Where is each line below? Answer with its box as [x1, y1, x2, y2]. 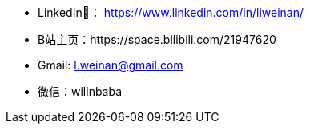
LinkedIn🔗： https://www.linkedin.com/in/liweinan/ [38, 6, 304, 19]
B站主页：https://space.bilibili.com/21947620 [38, 33, 276, 46]
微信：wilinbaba [38, 85, 123, 98]
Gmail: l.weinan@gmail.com [38, 58, 183, 72]
